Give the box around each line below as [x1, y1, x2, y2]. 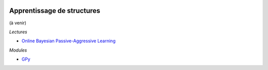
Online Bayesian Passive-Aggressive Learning [21, 38, 116, 44]
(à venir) [9, 20, 27, 26]
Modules [9, 47, 27, 53]
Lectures [9, 29, 27, 35]
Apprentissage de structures [9, 6, 100, 15]
